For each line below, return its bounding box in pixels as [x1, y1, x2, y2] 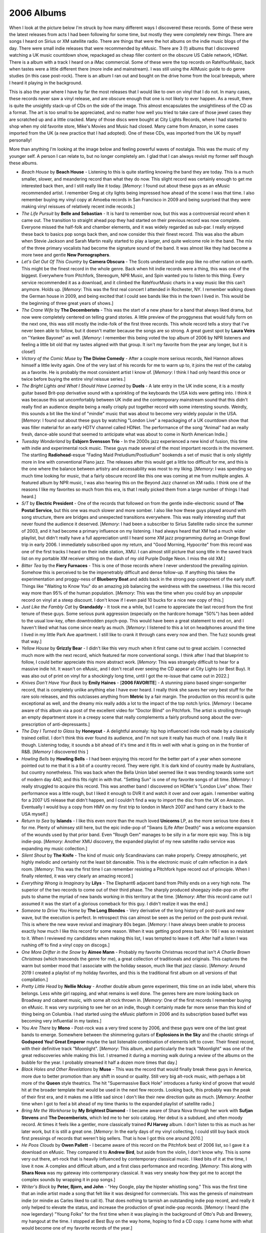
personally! [9, 137, 32, 143]
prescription [21, 721, 46, 727]
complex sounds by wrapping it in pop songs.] [21, 1177, 116, 1183]
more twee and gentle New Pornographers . [21, 252, 111, 258]
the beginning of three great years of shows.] [21, 300, 114, 306]
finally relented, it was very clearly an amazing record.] [21, 873, 133, 879]
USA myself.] [21, 811, 48, 817]
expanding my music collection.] [21, 845, 88, 851]
